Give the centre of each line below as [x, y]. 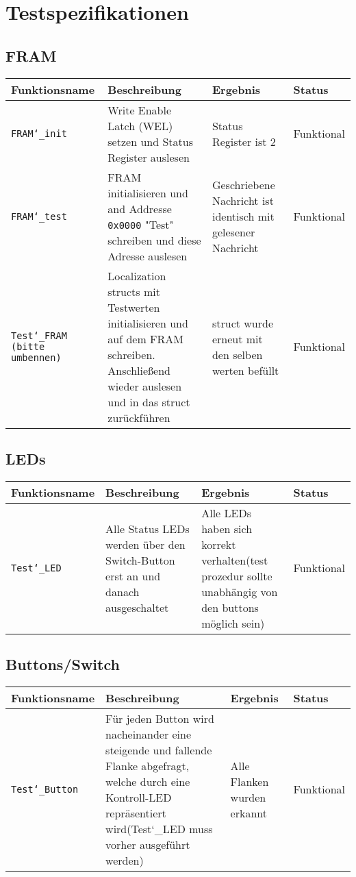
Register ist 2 [244, 141]
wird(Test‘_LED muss [159, 828]
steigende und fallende [159, 750]
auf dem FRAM [145, 338]
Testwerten [134, 307]
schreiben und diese [154, 240]
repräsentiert [136, 813]
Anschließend [139, 370]
